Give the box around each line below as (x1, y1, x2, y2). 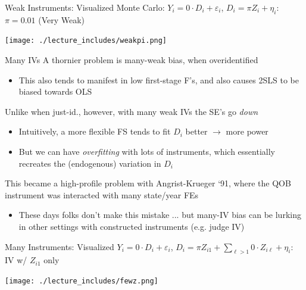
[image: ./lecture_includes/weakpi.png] (5, 36, 167, 45)
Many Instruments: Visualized (5, 240, 114, 252)
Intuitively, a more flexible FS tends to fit (18, 125, 171, 138)
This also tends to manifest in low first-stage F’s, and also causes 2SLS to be (18, 73, 299, 86)
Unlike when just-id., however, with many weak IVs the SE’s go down (5, 105, 258, 117)
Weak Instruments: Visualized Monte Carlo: (5, 1, 165, 13)
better (185, 125, 208, 138)
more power (226, 125, 268, 138)
